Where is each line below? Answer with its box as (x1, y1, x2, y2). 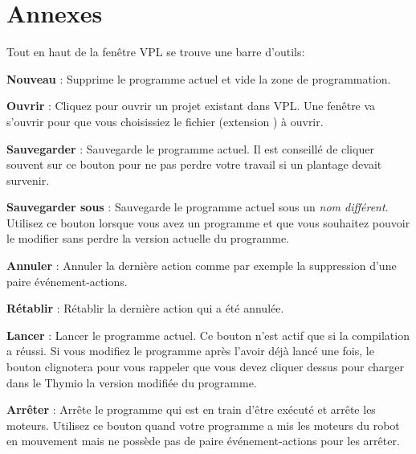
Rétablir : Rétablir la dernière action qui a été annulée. (6, 300, 284, 317)
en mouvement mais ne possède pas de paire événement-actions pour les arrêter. (6, 432, 400, 449)
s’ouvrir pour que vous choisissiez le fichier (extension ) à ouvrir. (6, 112, 324, 129)
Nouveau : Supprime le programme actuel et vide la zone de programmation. (6, 70, 391, 87)
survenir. (6, 171, 50, 188)
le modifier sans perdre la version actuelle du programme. (6, 230, 290, 247)
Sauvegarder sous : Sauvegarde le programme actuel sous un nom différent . (6, 198, 389, 215)
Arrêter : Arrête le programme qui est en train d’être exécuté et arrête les (6, 401, 376, 418)
